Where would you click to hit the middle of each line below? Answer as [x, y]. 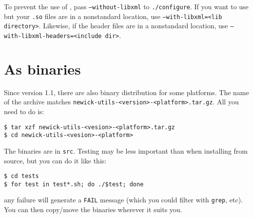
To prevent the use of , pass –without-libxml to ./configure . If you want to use [126, 6]
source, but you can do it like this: [55, 160]
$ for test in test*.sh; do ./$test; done [74, 184]
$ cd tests [21, 176]
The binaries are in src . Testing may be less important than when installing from [126, 150]
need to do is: [24, 111]
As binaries [42, 69]
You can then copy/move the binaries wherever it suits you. [93, 209]
